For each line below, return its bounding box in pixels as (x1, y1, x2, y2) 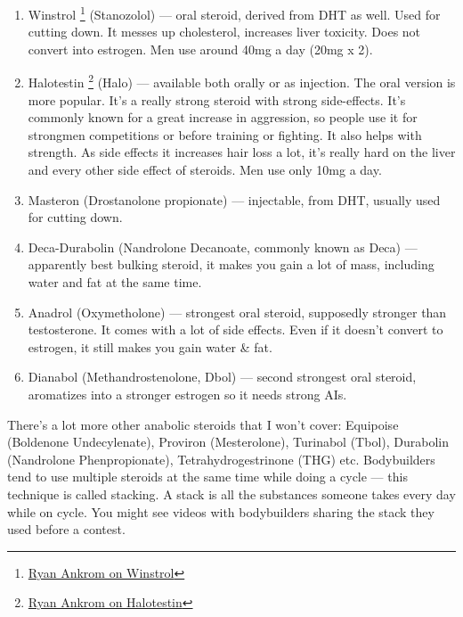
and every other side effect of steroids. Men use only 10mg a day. (28, 160, 382, 179)
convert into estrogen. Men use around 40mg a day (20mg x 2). (28, 39, 373, 58)
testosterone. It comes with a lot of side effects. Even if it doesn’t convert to (28, 320, 443, 339)
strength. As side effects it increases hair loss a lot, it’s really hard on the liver (28, 143, 456, 161)
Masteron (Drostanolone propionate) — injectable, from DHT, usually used (28, 190, 441, 209)
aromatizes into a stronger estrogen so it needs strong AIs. (28, 385, 347, 403)
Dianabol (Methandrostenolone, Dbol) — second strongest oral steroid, (28, 367, 417, 386)
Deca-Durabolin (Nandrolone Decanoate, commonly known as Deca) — (28, 237, 418, 256)
